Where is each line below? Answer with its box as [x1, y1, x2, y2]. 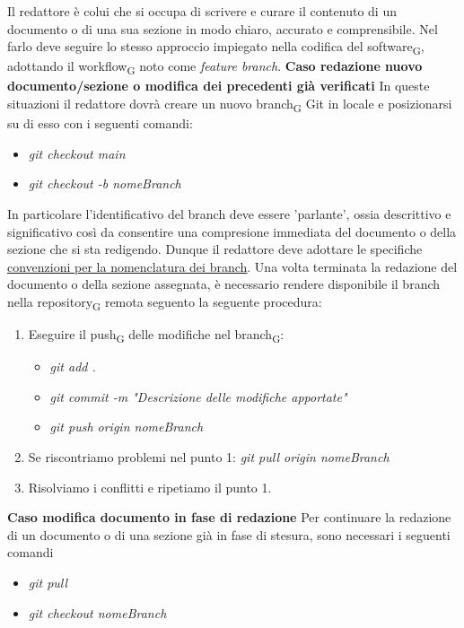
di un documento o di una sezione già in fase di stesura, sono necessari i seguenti [7, 525, 451, 544]
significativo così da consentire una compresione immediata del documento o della [7, 222, 457, 240]
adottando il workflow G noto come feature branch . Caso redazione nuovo [7, 57, 423, 78]
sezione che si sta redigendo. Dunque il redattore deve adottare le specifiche [7, 240, 423, 258]
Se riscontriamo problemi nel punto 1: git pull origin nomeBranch [28, 447, 390, 466]
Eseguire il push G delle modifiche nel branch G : [28, 325, 285, 345]
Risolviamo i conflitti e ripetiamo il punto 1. [28, 477, 272, 496]
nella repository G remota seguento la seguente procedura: [7, 292, 322, 313]
